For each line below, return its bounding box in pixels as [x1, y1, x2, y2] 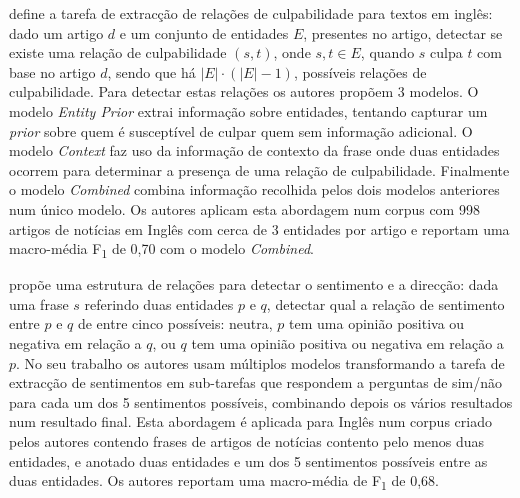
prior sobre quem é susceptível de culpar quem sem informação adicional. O [9, 120, 473, 141]
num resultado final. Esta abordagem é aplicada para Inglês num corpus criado [9, 411, 492, 432]
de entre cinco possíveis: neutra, [77, 313, 273, 334]
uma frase [9, 293, 69, 314]
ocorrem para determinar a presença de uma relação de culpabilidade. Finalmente [9, 159, 510, 180]
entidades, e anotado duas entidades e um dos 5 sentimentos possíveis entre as [9, 450, 488, 471]
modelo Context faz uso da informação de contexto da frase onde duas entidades [9, 140, 500, 161]
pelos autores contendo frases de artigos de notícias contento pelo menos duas [9, 431, 485, 451]
